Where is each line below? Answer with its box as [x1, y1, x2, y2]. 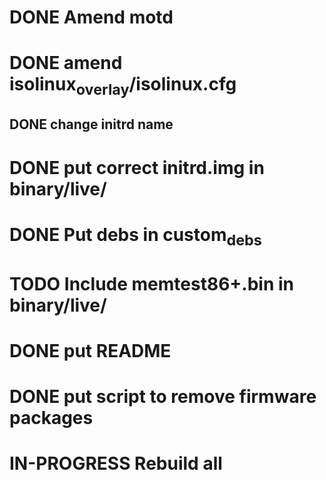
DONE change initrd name [9, 116, 174, 133]
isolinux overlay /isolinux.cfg [9, 73, 237, 99]
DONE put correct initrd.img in [9, 156, 265, 179]
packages [9, 406, 94, 429]
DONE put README [9, 339, 172, 362]
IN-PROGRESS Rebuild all [9, 452, 223, 475]
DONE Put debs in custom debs [9, 223, 262, 250]
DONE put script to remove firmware [9, 385, 317, 408]
